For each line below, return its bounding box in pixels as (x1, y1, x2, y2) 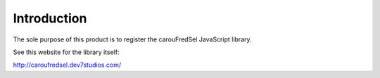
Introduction (13, 11, 87, 26)
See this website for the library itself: (13, 48, 120, 56)
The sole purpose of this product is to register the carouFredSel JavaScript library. (13, 35, 253, 44)
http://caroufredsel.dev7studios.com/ (13, 60, 122, 70)
